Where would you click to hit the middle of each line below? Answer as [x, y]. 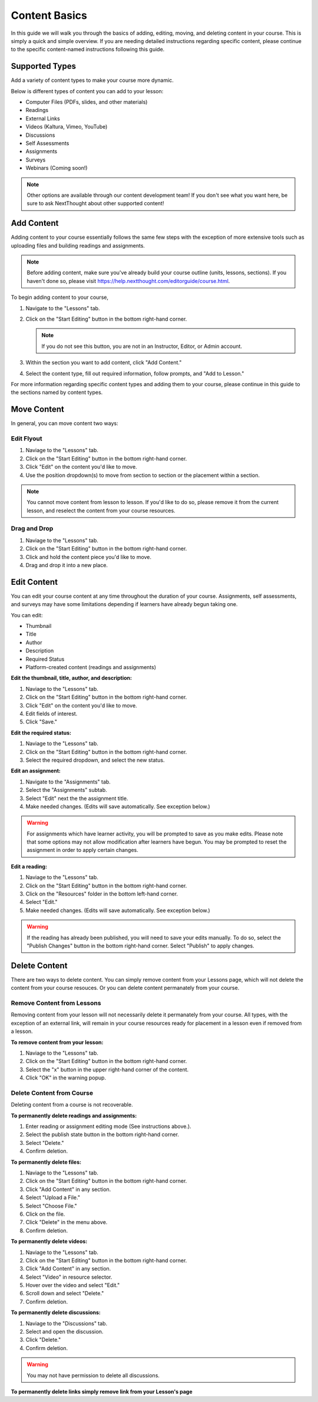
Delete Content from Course [52, 1092]
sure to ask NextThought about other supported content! [95, 203]
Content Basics [49, 15]
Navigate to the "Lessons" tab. [63, 308]
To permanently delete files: [46, 1162]
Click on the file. [45, 1214]
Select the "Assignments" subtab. [66, 790]
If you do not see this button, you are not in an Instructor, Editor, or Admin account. [142, 346]
